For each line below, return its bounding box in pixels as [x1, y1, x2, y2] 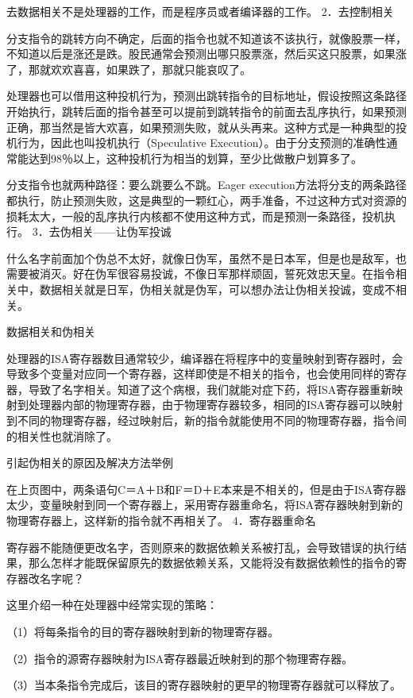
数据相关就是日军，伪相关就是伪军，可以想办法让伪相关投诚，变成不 [39, 280, 396, 297]
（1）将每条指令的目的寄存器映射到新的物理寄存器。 [6, 623, 279, 639]
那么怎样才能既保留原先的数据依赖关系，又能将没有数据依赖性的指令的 [28, 554, 396, 571]
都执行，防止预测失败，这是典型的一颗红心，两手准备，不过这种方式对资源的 [6, 191, 407, 208]
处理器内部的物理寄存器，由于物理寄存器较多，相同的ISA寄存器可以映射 [28, 396, 403, 413]
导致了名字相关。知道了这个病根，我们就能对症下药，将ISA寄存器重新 [28, 380, 392, 397]
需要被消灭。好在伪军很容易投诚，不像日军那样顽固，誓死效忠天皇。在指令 [6, 265, 396, 282]
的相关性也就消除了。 [6, 427, 118, 444]
